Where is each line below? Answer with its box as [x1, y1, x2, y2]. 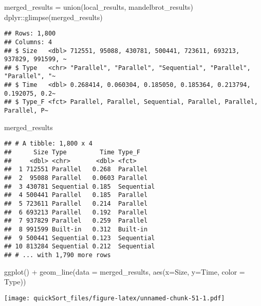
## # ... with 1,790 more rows [4, 251, 111, 259]
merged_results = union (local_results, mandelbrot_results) [4, 2, 193, 12]
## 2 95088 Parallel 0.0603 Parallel [4, 174, 148, 182]
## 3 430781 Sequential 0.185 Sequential [4, 183, 155, 190]
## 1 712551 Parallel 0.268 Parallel [4, 166, 148, 173]
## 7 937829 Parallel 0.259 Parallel [4, 217, 148, 225]
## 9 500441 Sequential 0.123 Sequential [4, 234, 155, 242]
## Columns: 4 [4, 38, 52, 46]
